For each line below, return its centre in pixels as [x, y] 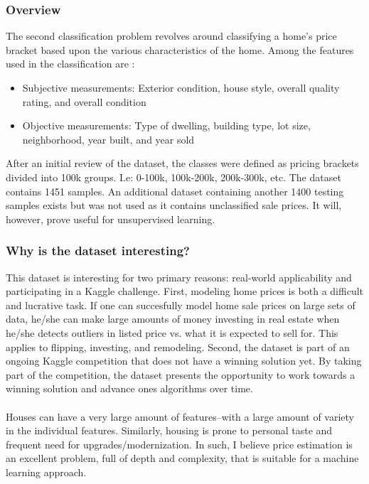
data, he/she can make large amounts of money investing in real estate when [173, 319]
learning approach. [46, 472]
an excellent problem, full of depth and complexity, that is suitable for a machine [182, 458]
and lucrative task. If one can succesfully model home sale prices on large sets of [181, 305]
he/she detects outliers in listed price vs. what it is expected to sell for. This [172, 332]
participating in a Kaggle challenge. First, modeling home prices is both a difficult [185, 291]
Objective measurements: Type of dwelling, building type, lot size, [166, 125]
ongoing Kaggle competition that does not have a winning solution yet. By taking [184, 361]
